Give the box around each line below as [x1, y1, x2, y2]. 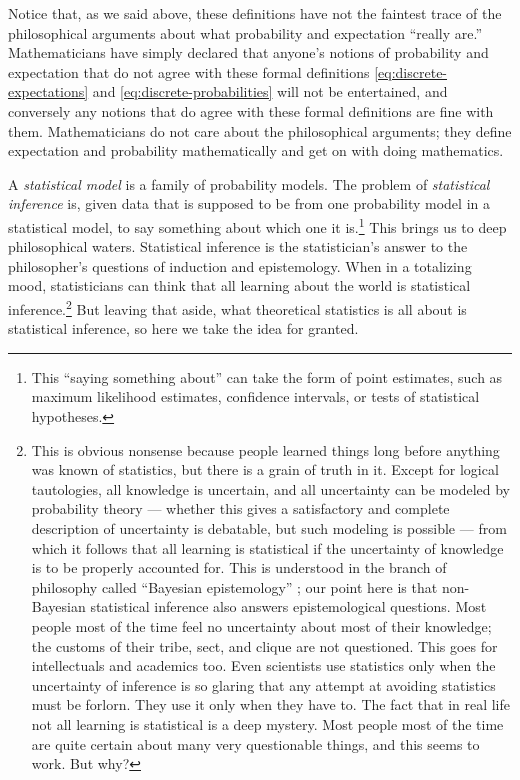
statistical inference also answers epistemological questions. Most [90, 596, 487, 617]
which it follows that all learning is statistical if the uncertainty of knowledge [31, 537, 504, 558]
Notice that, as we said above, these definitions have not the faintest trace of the [8, 3, 502, 23]
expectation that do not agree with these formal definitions [8, 61, 370, 82]
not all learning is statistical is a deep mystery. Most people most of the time [31, 713, 504, 734]
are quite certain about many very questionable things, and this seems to [31, 733, 480, 754]
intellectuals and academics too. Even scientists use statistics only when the [31, 655, 496, 676]
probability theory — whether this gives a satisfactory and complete [31, 498, 450, 519]
